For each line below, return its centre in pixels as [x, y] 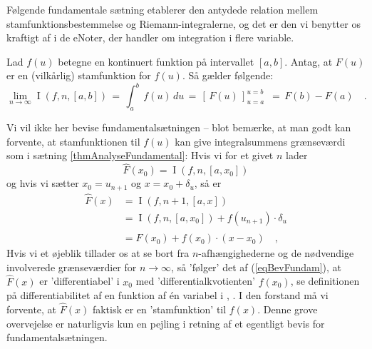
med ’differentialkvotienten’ [195, 281]
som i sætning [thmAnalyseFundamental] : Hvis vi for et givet [140, 155]
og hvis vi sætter [43, 183]
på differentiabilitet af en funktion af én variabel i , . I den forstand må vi [167, 295]
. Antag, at [309, 61]
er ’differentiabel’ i [79, 281]
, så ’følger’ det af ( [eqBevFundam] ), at [257, 267]
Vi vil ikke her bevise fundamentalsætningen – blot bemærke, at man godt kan [179, 127]
